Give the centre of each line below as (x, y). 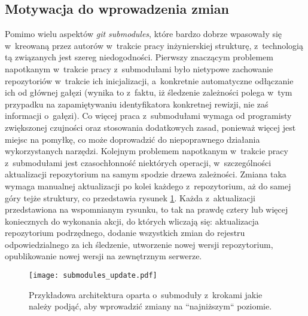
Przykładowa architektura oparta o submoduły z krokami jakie (146, 294)
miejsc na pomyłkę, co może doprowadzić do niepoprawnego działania (132, 139)
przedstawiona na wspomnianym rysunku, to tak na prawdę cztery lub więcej (147, 209)
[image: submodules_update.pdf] (93, 276)
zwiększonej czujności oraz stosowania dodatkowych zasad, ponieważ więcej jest (150, 127)
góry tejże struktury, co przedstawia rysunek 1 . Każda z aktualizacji (130, 197)
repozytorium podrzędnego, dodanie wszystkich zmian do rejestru (125, 233)
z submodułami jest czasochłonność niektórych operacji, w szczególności (138, 162)
